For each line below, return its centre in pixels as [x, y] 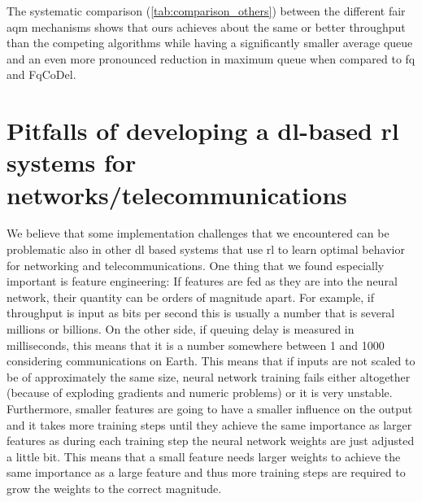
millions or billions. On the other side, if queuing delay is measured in [181, 329]
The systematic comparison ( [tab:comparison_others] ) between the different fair [206, 11]
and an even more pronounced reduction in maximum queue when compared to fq [211, 58]
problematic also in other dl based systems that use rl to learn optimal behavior [206, 249]
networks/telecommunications [177, 194]
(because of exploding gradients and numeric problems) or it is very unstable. [200, 393]
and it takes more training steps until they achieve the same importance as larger [209, 424]
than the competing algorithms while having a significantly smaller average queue [210, 43]
